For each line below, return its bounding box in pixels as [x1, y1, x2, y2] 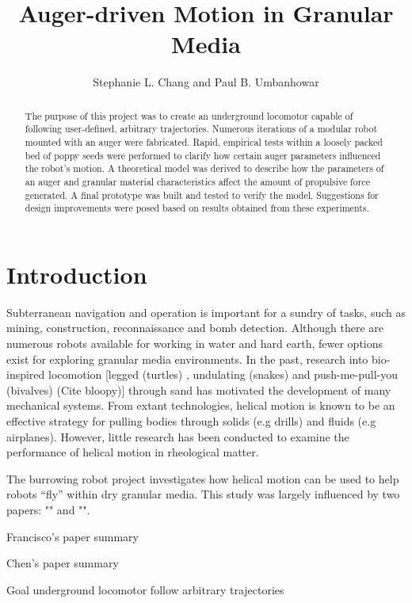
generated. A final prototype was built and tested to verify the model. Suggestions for [25, 188, 379, 201]
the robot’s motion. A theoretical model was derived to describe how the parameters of [25, 162, 384, 175]
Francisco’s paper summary [6, 528, 139, 544]
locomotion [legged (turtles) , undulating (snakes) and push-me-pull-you [48, 366, 399, 383]
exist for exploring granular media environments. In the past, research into [6, 350, 368, 367]
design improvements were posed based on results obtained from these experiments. [25, 201, 369, 215]
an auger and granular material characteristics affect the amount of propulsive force [25, 174, 370, 188]
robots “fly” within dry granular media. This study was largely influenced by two [6, 486, 400, 502]
